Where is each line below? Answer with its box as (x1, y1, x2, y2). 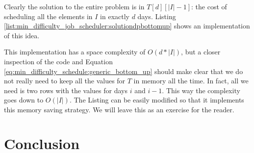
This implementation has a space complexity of (4, 47, 146, 57)
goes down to (4, 95, 44, 105)
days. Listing (137, 11, 176, 21)
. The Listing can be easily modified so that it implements (69, 95, 244, 105)
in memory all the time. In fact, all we (133, 76, 249, 86)
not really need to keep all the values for (4, 76, 126, 86)
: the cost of (191, 1, 227, 11)
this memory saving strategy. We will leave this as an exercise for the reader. (4, 104, 234, 114)
